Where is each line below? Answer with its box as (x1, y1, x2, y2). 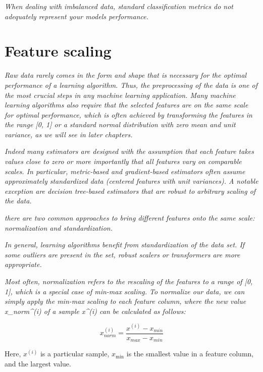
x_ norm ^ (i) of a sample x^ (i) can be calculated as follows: (5, 305, 186, 316)
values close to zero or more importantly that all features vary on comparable (5, 156, 242, 167)
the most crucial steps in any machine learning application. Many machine (5, 89, 236, 100)
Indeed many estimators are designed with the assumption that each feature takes (5, 146, 254, 156)
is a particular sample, (40, 348, 110, 359)
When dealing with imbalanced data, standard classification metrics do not (5, 1, 234, 11)
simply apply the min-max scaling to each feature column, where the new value (5, 296, 246, 306)
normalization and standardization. (5, 222, 113, 233)
